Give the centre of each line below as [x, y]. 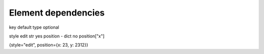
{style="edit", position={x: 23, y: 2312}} [49, 45]
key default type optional [34, 27]
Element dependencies [57, 13]
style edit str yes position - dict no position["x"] [57, 36]
